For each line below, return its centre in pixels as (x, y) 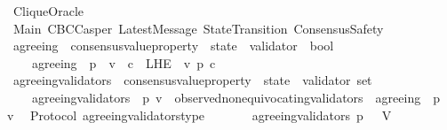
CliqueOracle (48, 11)
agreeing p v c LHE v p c (124, 62)
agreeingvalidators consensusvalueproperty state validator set (192, 80)
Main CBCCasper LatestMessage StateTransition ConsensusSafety (198, 28)
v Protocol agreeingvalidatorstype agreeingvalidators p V (200, 115)
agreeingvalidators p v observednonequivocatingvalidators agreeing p (235, 97)
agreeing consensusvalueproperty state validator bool (173, 46)
